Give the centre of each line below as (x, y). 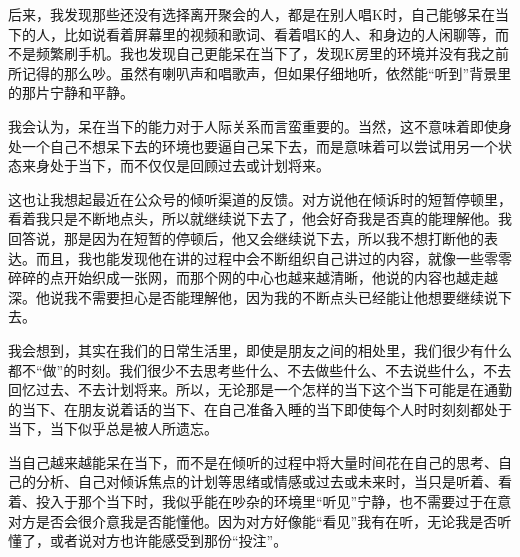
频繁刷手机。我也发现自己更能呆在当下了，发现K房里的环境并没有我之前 (272, 53)
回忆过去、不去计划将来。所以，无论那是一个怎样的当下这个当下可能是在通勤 (260, 389)
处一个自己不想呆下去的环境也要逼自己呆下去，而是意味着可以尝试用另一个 (253, 145)
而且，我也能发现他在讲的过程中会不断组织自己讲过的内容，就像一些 (259, 257)
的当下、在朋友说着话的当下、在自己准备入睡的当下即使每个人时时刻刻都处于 (260, 408)
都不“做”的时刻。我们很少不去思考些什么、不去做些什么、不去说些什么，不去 (260, 369)
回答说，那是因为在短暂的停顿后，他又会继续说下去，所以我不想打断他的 (246, 237)
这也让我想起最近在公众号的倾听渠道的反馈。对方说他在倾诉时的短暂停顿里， (260, 198)
